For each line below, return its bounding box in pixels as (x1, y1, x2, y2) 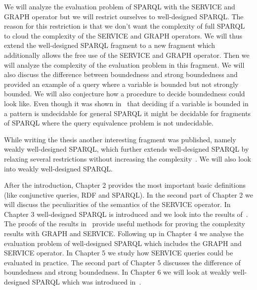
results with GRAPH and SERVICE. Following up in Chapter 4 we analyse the (4, 228, 244, 239)
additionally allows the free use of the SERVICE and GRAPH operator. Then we (4, 49, 250, 60)
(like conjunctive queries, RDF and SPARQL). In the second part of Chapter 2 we (4, 189, 253, 200)
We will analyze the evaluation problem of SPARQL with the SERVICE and (4, 1, 235, 11)
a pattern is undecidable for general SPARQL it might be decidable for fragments (4, 108, 251, 118)
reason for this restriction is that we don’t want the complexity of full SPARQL (4, 21, 245, 31)
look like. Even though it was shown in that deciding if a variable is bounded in (4, 98, 249, 108)
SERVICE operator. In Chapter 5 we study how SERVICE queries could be (4, 248, 233, 258)
